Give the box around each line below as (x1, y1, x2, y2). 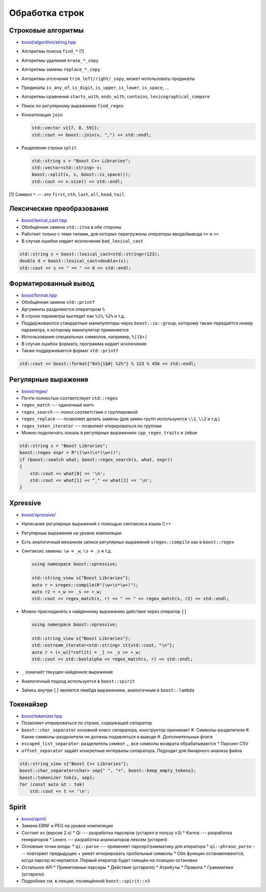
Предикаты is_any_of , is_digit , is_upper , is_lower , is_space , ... (21, 84, 169, 91)
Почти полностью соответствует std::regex (21, 395, 118, 401)
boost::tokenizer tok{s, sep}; (19, 774, 96, 780)
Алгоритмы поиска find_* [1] (21, 48, 85, 54)
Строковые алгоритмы (9, 26, 84, 35)
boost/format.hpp (21, 292, 58, 298)
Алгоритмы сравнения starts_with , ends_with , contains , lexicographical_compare (21, 94, 210, 100)
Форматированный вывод (9, 279, 95, 287)
